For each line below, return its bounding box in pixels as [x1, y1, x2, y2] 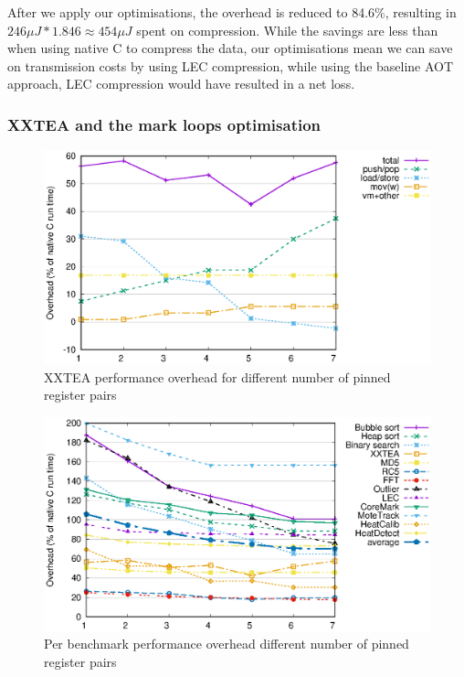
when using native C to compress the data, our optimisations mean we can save [7, 38, 453, 58]
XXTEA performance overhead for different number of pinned [44, 367, 391, 386]
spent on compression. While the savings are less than [136, 20, 438, 39]
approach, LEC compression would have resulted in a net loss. [7, 74, 355, 93]
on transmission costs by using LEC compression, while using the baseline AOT [7, 56, 454, 75]
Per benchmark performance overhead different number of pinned [44, 634, 409, 653]
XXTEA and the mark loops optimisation [7, 113, 322, 135]
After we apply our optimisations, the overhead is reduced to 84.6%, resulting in [7, 3, 457, 21]
